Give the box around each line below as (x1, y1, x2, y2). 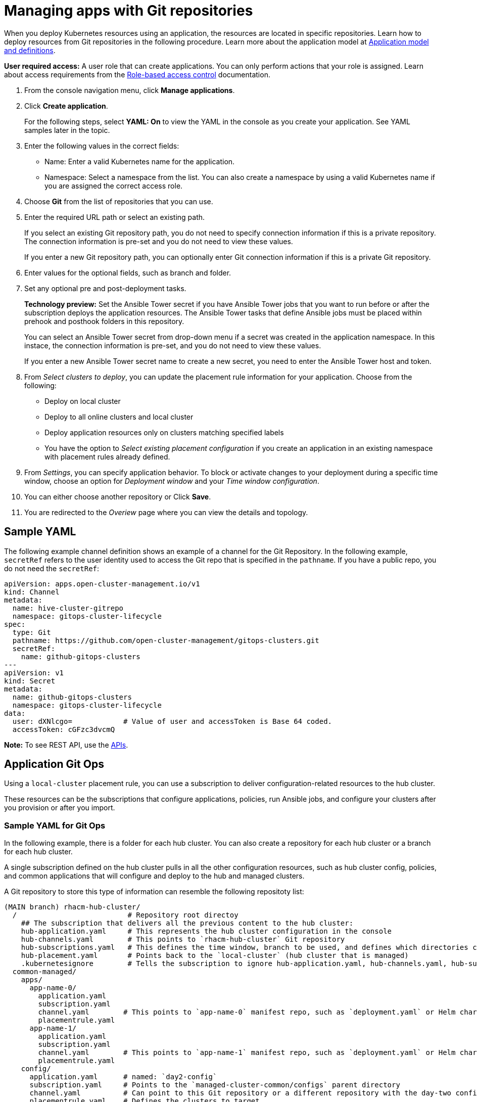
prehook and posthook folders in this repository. (24, 316, 184, 326)
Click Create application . (24, 101, 108, 110)
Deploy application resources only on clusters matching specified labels (44, 428, 284, 437)
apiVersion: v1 (4, 668, 64, 677)
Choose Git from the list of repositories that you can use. (24, 197, 213, 206)
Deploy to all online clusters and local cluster (44, 412, 194, 421)
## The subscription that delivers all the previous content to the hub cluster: (21, 919, 354, 928)
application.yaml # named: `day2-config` (29, 1073, 217, 1081)
